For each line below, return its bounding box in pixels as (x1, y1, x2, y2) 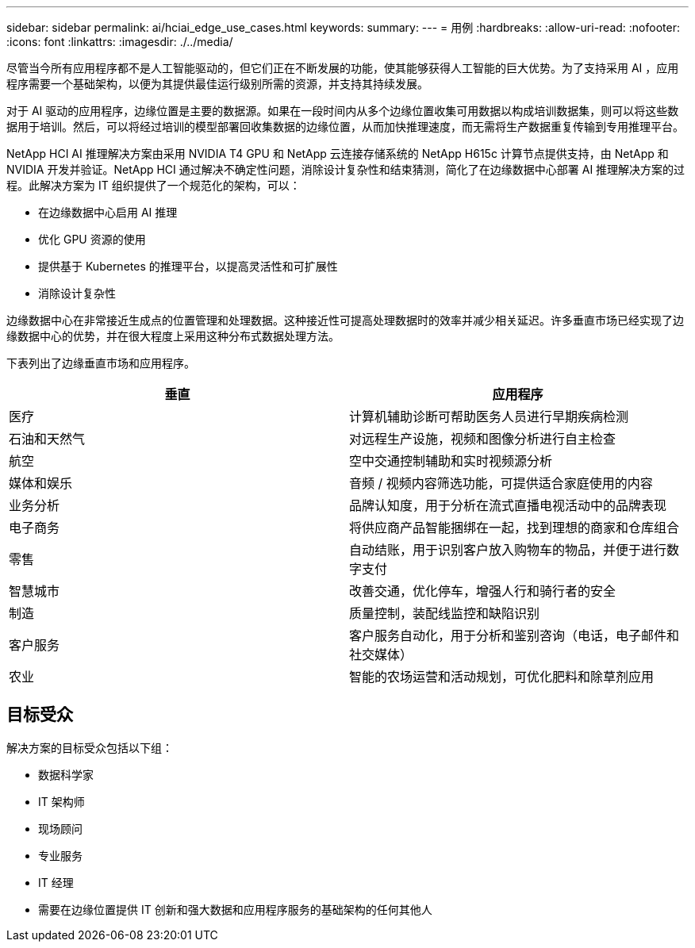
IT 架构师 (38, 794, 85, 808)
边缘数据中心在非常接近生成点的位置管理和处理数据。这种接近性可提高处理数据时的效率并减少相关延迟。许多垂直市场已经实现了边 (6, 313, 684, 327)
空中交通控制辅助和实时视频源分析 (349, 453, 553, 469)
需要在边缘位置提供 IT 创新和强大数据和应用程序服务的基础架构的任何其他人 (38, 902, 432, 916)
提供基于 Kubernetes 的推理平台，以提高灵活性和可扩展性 (38, 259, 338, 273)
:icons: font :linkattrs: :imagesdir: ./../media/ (6, 35, 233, 48)
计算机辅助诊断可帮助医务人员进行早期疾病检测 (349, 409, 629, 424)
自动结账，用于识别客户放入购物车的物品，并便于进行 (349, 542, 667, 558)
